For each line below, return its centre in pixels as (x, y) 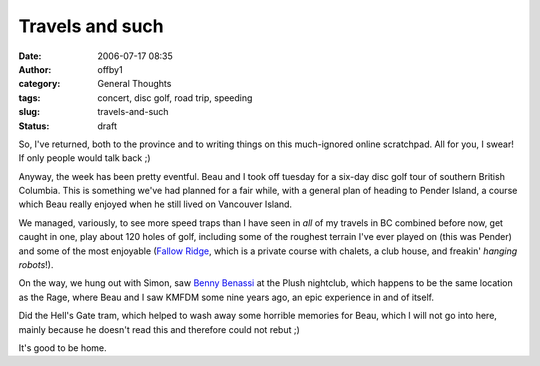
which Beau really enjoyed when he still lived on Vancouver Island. (155, 204)
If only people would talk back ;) (84, 158)
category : (39, 84)
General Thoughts (134, 84)
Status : (34, 126)
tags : (29, 97)
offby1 (110, 69)
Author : (35, 69)
